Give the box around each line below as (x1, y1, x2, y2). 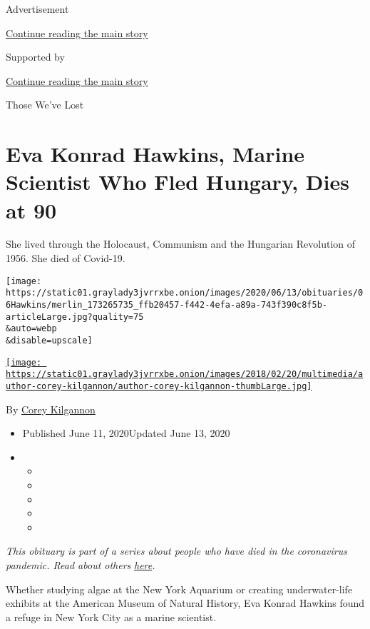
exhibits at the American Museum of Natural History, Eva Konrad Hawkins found (6, 595, 365, 610)
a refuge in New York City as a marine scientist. (6, 609, 217, 624)
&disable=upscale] (6, 335, 93, 346)
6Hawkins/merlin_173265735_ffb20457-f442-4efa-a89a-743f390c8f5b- (6, 299, 328, 310)
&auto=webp (6, 323, 57, 334)
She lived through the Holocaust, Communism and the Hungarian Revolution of (6, 236, 356, 251)
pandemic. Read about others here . (6, 557, 155, 572)
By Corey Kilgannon (6, 401, 96, 416)
